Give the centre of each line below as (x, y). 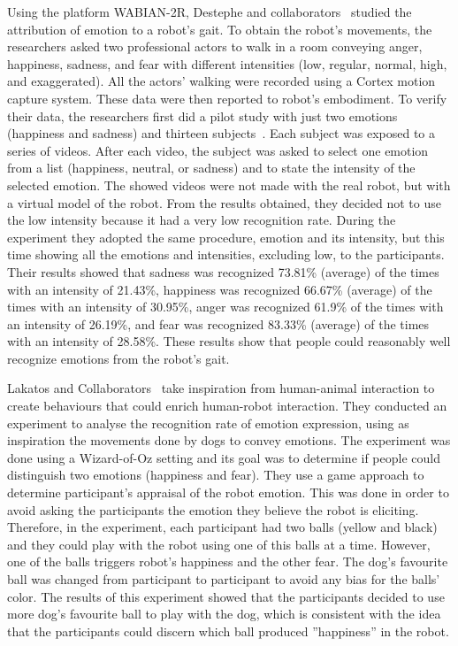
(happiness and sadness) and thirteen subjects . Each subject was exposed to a (221, 133)
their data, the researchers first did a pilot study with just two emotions (202, 115)
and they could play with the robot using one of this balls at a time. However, (219, 544)
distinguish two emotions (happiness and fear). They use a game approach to (216, 475)
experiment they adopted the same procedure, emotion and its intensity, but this (226, 237)
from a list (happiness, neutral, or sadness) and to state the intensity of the (211, 168)
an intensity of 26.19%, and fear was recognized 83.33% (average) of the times (218, 323)
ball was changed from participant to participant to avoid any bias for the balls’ (224, 579)
